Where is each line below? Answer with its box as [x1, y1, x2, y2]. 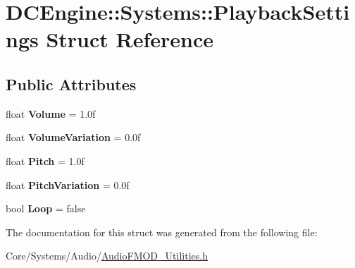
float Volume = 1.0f [6, 106, 96, 121]
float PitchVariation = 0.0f [6, 177, 130, 192]
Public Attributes [6, 73, 137, 95]
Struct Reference [46, 25, 214, 54]
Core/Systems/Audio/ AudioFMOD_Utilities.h [6, 248, 208, 263]
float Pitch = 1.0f [6, 153, 85, 168]
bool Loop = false [6, 201, 86, 216]
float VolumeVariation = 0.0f [6, 130, 141, 145]
